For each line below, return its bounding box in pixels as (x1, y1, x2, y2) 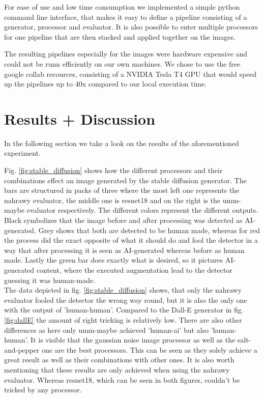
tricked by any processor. (4, 384, 82, 395)
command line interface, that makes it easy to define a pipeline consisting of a (4, 11, 247, 22)
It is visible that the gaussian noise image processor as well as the (31, 334, 236, 345)
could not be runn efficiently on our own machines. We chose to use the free (4, 58, 241, 69)
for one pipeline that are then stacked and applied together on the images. (4, 31, 236, 42)
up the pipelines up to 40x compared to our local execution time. (4, 78, 207, 89)
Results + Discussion (4, 108, 156, 129)
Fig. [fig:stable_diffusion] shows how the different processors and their (4, 165, 223, 176)
